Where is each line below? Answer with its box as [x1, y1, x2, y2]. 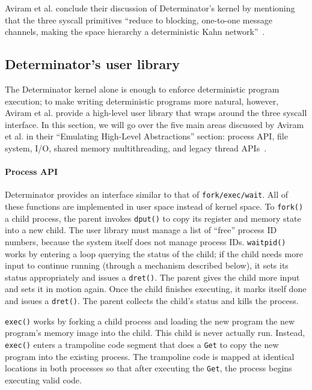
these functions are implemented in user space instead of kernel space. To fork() [5, 200, 304, 212]
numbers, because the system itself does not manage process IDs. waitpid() [5, 235, 286, 248]
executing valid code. [5, 373, 82, 386]
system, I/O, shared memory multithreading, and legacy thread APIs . [5, 141, 267, 154]
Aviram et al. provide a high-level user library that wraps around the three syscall [5, 106, 307, 119]
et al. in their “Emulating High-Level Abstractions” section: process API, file [5, 130, 288, 142]
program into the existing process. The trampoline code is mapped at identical [5, 350, 295, 362]
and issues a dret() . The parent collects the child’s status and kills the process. [5, 294, 299, 306]
